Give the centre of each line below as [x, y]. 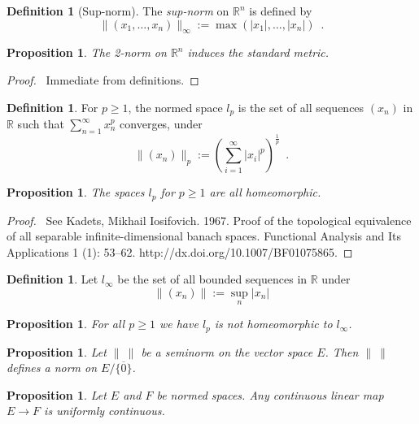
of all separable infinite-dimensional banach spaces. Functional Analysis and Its [204, 236]
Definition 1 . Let [52, 279]
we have [179, 324]
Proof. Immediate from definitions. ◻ [103, 79]
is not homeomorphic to [273, 324]
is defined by [281, 11]
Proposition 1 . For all [66, 324]
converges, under [161, 124]
